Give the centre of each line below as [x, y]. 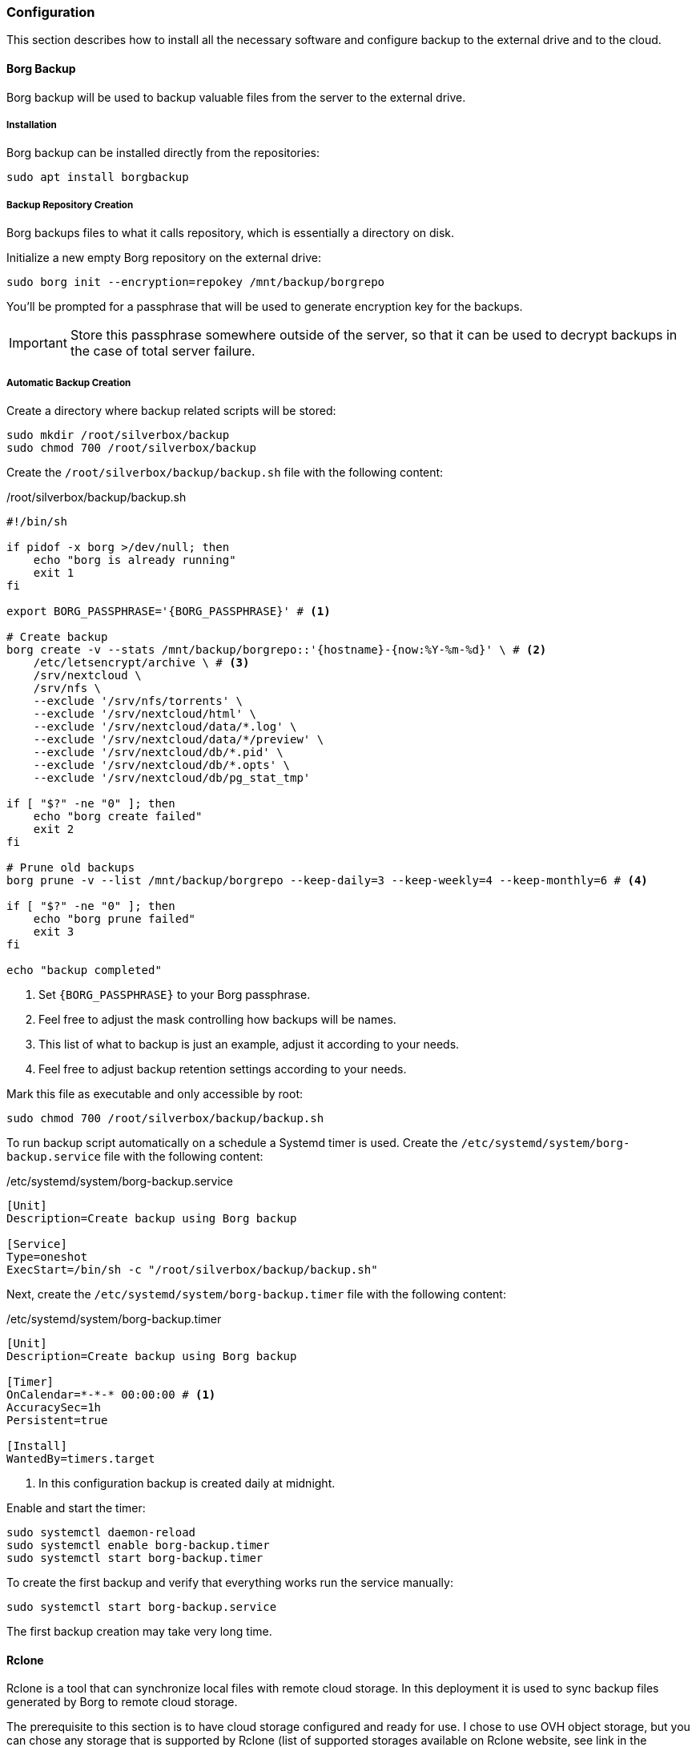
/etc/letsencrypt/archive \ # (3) [141, 662]
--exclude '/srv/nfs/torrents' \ [138, 700]
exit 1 [54, 572]
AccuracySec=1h [54, 1407]
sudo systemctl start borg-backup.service [142, 1606]
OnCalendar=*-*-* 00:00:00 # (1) [111, 1394]
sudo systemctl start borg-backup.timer [135, 1558]
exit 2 [54, 829]
